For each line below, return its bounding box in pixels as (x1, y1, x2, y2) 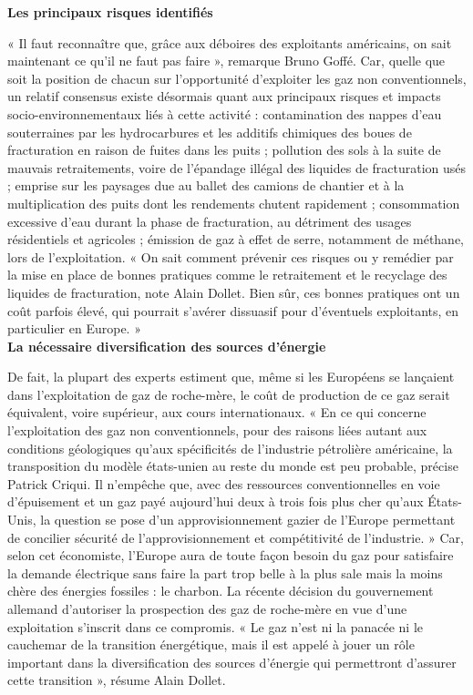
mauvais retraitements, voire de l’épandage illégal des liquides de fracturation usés (7, 158, 467, 177)
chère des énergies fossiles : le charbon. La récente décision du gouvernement (7, 581, 434, 600)
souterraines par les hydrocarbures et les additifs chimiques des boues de (7, 122, 412, 141)
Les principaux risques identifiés (7, 3, 213, 21)
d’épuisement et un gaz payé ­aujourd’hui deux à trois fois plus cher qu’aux (7, 492, 424, 511)
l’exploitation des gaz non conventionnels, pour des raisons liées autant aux (7, 421, 427, 440)
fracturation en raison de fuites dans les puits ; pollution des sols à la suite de (7, 140, 441, 159)
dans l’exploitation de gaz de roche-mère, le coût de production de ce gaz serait (7, 384, 450, 404)
